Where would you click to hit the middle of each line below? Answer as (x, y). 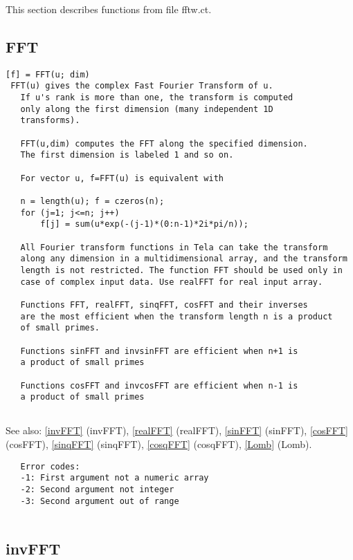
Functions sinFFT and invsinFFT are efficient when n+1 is (159, 351)
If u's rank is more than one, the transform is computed (157, 98)
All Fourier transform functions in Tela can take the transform (174, 247)
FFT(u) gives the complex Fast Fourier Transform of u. (142, 86)
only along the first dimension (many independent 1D (147, 109)
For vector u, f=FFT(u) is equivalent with (122, 178)
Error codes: (50, 466)
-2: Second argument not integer (97, 489)
